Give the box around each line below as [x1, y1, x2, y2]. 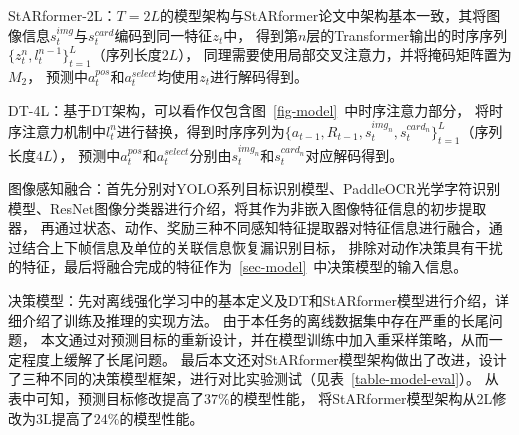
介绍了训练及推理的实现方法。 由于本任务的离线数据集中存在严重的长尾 [21, 309, 489, 330]
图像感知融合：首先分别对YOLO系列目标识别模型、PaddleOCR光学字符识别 [8, 178, 501, 199]
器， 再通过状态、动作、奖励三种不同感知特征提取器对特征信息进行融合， [8, 217, 489, 238]
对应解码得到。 [305, 144, 404, 165]
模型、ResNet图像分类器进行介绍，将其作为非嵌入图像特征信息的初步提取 [8, 197, 487, 218]
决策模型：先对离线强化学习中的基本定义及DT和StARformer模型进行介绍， [8, 290, 495, 311]
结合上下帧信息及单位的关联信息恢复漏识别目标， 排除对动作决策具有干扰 [21, 236, 503, 257]
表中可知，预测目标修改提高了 [8, 388, 204, 409]
